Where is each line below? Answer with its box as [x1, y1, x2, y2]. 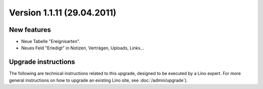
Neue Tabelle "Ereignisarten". [21, 39, 80, 44]
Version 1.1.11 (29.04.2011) [9, 7, 116, 18]
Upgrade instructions [9, 58, 75, 66]
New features [9, 26, 51, 34]
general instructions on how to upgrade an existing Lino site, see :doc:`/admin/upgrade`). [9, 77, 188, 83]
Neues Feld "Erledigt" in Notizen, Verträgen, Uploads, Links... [21, 45, 145, 51]
